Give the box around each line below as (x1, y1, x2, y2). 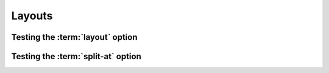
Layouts (11, 9, 53, 22)
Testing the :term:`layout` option (11, 32, 138, 42)
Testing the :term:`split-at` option (11, 51, 141, 62)
